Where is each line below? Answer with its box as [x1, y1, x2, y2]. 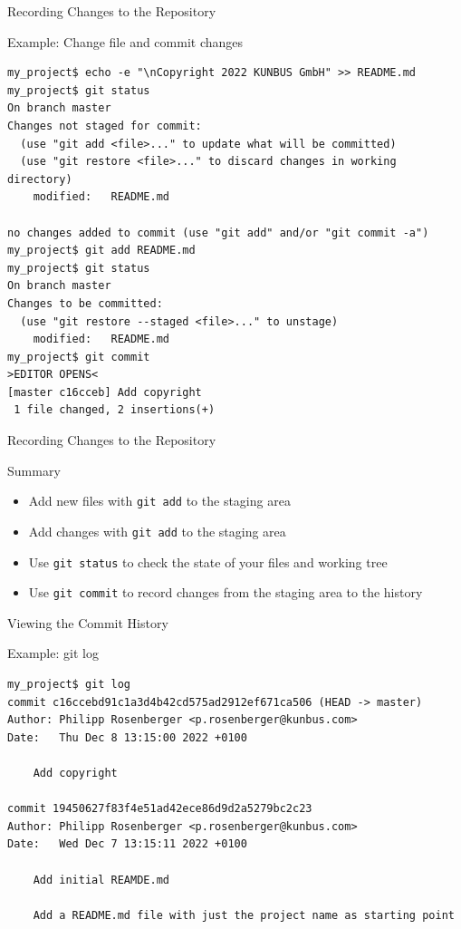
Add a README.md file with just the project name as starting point [33, 908, 455, 922]
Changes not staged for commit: [7, 119, 202, 132]
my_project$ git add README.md [7, 244, 196, 257]
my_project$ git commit [7, 350, 150, 363]
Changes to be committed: [7, 296, 163, 310]
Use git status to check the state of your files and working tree [28, 552, 388, 571]
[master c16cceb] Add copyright [7, 385, 202, 399]
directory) [7, 172, 72, 186]
